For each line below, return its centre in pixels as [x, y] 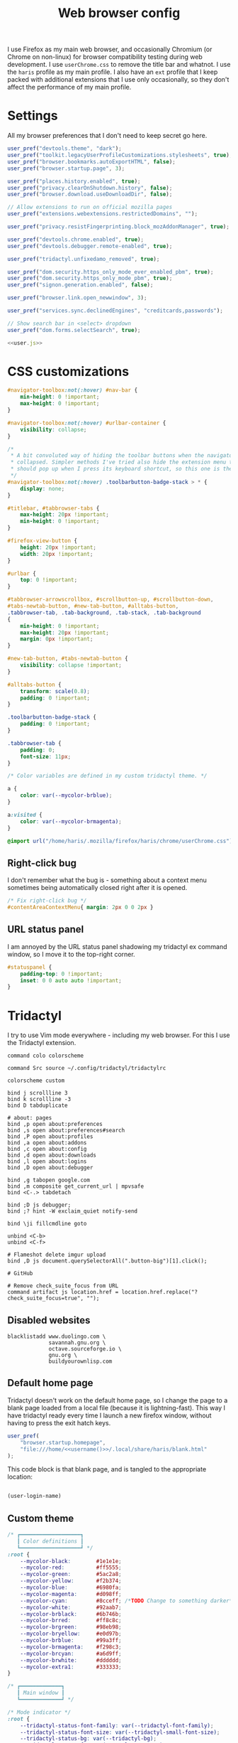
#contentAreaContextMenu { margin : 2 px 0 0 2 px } [80, 908]
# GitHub [20, 1274]
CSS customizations [68, 371]
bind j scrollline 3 [38, 1093]
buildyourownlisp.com [80, 1362]
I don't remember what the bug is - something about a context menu [107, 880]
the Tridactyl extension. [42, 1043]
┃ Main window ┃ [41, 1693]
